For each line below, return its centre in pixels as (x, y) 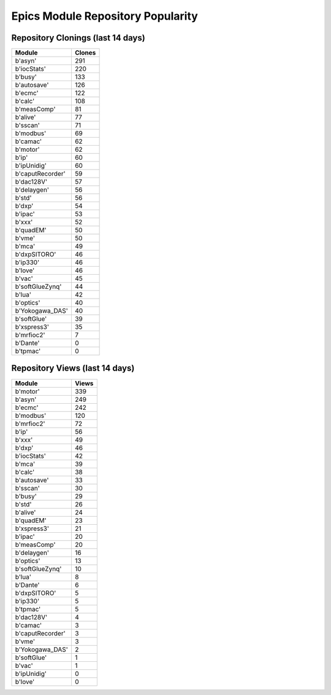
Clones (85, 53)
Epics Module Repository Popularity (105, 16)
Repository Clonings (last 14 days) (78, 38)
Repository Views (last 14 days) (73, 368)
